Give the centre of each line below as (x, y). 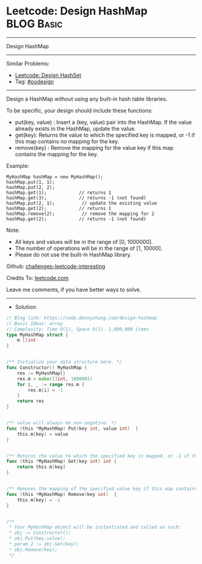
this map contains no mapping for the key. (67, 141)
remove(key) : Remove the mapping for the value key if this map (94, 147)
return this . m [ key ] (41, 467)
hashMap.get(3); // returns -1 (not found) (76, 198)
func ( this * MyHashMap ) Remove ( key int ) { (62, 494)
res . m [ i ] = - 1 (45, 390)
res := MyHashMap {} (41, 373)
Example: (18, 166)
